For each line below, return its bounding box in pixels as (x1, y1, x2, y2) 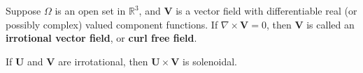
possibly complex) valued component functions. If (6, 17, 218, 31)
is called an (306, 17, 355, 31)
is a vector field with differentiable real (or (176, 3, 357, 17)
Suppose (6, 3, 41, 17)
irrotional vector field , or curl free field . (6, 31, 197, 45)
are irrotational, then (58, 54, 148, 68)
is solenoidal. (183, 54, 238, 68)
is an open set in (55, 3, 126, 17)
